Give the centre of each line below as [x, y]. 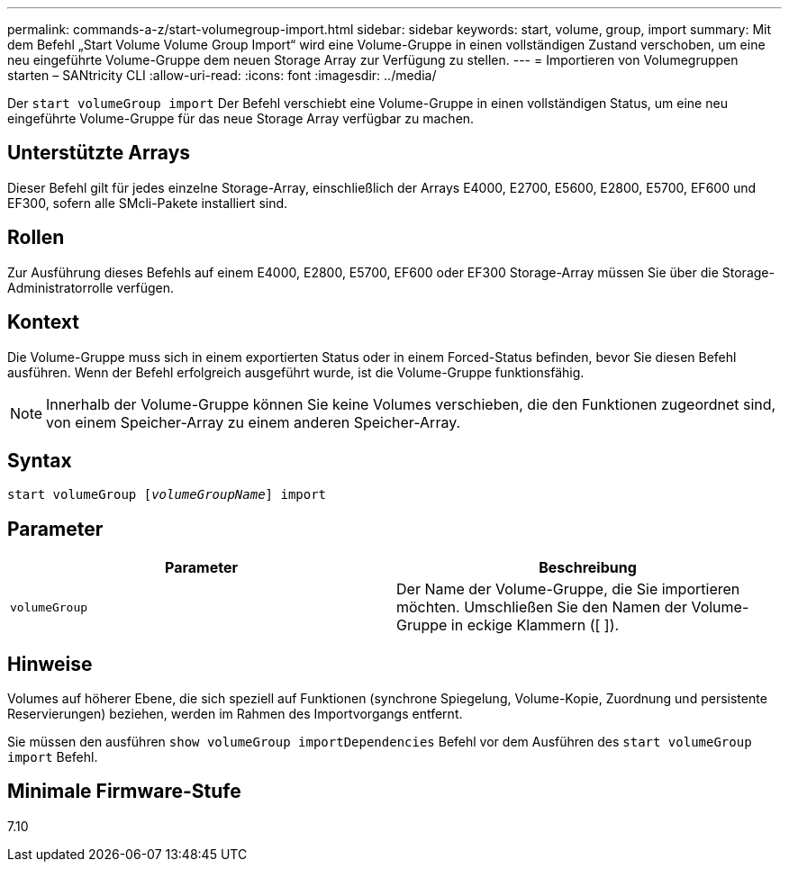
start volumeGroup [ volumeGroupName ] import [167, 495]
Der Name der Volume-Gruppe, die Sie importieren [568, 589]
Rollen [36, 238]
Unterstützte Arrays [99, 153]
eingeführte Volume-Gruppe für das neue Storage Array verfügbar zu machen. [241, 118]
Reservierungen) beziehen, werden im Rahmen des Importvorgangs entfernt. [235, 714]
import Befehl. [53, 757]
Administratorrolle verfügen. [91, 287]
